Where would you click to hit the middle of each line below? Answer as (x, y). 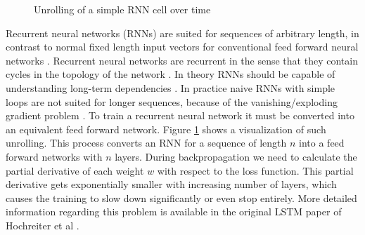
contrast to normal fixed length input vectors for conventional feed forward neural (182, 47)
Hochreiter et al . (43, 225)
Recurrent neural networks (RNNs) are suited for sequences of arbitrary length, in (182, 33)
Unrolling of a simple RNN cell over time (122, 9)
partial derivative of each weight (75, 170)
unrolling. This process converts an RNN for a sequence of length (146, 143)
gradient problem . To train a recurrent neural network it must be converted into (180, 115)
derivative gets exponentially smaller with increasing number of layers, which (171, 184)
